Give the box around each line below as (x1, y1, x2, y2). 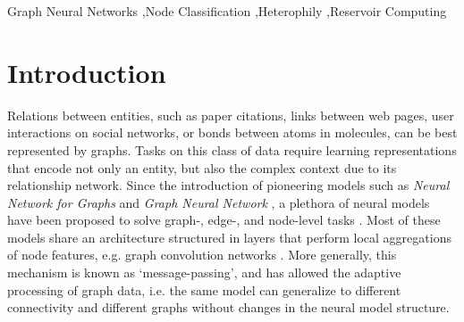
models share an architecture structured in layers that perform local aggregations (7, 227, 451, 246)
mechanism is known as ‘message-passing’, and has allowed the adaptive (7, 263, 401, 282)
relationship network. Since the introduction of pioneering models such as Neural (7, 176, 450, 194)
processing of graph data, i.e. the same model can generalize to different (7, 280, 401, 299)
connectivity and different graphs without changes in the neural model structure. (7, 298, 450, 317)
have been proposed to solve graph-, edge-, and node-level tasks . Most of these (7, 211, 441, 229)
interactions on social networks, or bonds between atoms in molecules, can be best (7, 123, 458, 142)
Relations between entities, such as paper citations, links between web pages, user (7, 105, 454, 124)
